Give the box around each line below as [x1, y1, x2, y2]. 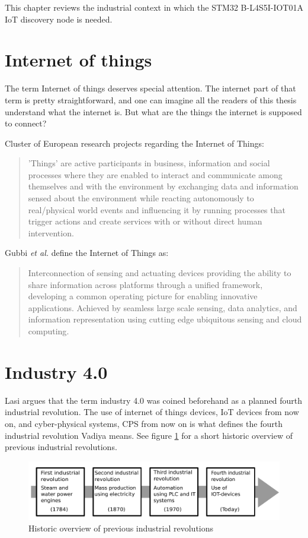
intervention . [28, 226, 74, 239]
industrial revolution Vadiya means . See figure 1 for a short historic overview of [5, 429, 293, 441]
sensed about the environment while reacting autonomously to [28, 192, 254, 204]
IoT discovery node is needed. [5, 12, 113, 25]
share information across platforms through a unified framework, [28, 278, 263, 290]
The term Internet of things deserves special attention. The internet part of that [5, 82, 296, 94]
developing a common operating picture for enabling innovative [28, 290, 258, 302]
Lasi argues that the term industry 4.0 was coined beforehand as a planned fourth [5, 394, 303, 406]
